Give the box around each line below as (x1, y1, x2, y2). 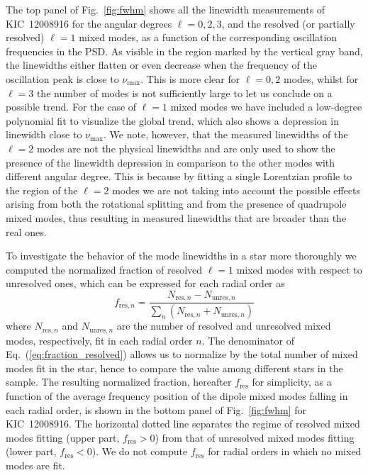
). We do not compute (91, 444, 188, 459)
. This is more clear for (140, 71, 240, 86)
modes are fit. (6, 458, 65, 472)
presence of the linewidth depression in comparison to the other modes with (6, 155, 335, 169)
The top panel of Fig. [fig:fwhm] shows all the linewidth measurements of (6, 2, 325, 16)
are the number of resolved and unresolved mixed (116, 318, 331, 333)
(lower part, (6, 444, 57, 459)
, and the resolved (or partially (221, 16, 355, 30)
